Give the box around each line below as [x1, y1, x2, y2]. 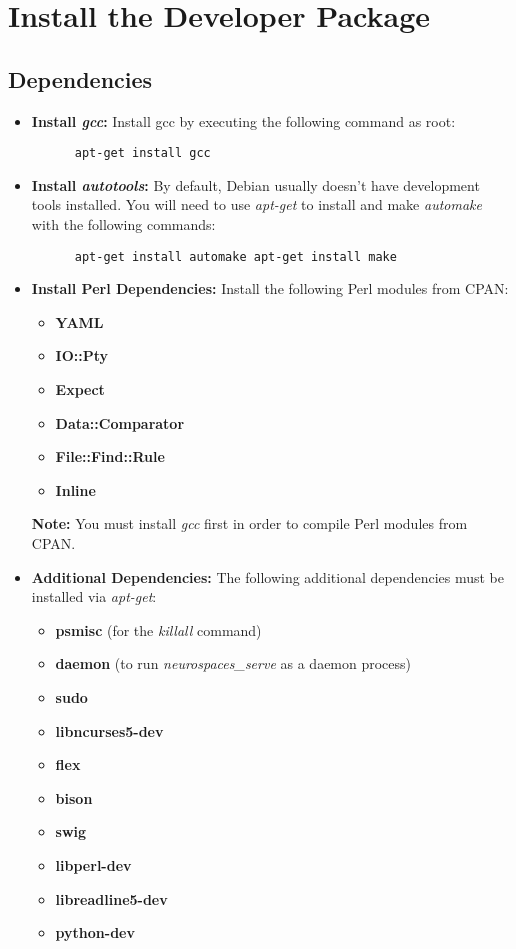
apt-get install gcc [74, 146, 211, 161]
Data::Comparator [55, 412, 185, 433]
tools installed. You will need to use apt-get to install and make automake [31, 194, 482, 215]
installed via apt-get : [31, 586, 157, 607]
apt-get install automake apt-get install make [74, 249, 397, 264]
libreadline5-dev [55, 888, 168, 909]
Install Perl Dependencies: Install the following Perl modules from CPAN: [31, 278, 509, 299]
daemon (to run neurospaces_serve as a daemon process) [55, 653, 412, 674]
